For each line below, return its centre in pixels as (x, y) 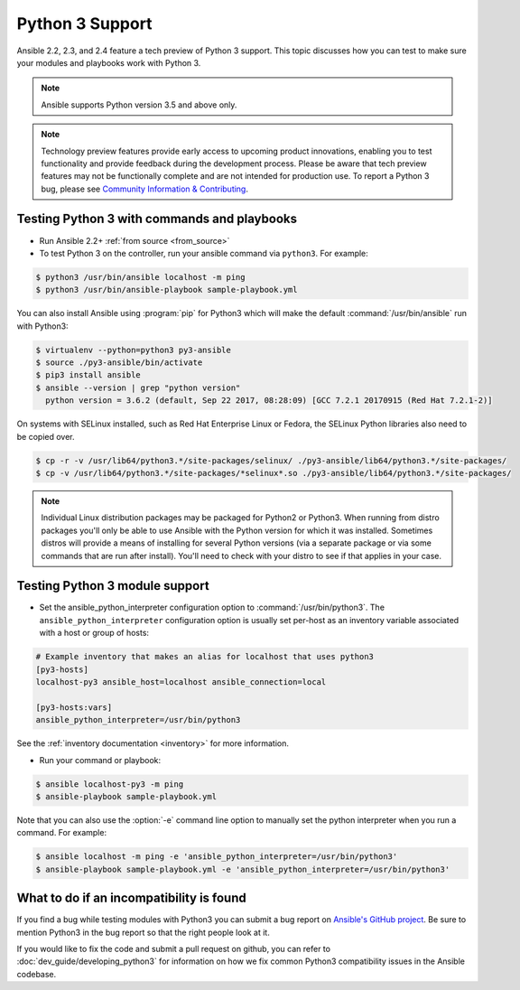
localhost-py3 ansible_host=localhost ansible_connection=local (181, 682)
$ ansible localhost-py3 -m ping (110, 784)
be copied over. (46, 436)
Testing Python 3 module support (113, 586)
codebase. (37, 974)
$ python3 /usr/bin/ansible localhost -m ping (140, 277)
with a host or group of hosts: (94, 633)
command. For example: (62, 833)
